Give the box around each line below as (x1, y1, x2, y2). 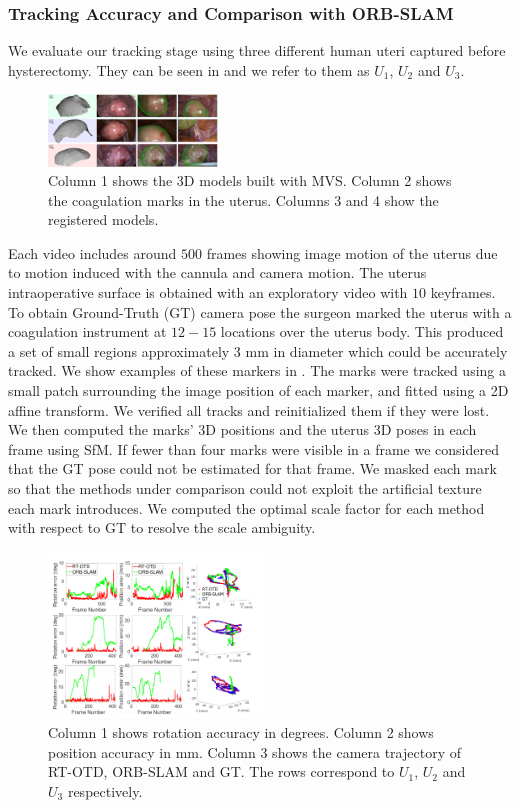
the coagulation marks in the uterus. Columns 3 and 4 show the (48, 189, 439, 210)
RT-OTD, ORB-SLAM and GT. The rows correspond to (48, 761, 395, 782)
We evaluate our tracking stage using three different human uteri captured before (8, 40, 506, 61)
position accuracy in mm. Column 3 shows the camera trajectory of (48, 741, 461, 762)
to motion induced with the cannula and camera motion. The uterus (8, 262, 427, 283)
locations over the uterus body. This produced (220, 321, 504, 342)
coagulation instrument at (8, 321, 167, 342)
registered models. (48, 209, 159, 230)
